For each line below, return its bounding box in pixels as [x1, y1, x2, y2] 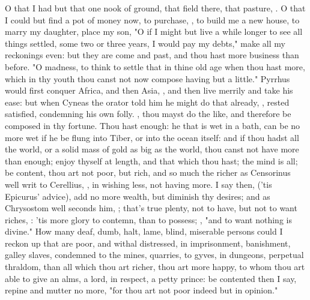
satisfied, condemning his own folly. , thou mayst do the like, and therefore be [5, 107, 291, 120]
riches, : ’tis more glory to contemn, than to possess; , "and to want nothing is [5, 213, 292, 226]
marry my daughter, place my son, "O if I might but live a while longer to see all [5, 25, 303, 38]
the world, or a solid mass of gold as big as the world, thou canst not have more [5, 143, 299, 155]
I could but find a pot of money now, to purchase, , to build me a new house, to [5, 13, 300, 26]
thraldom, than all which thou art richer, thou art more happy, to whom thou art [5, 260, 305, 273]
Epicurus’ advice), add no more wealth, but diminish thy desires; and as [5, 190, 270, 202]
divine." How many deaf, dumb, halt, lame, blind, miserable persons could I [5, 225, 283, 238]
